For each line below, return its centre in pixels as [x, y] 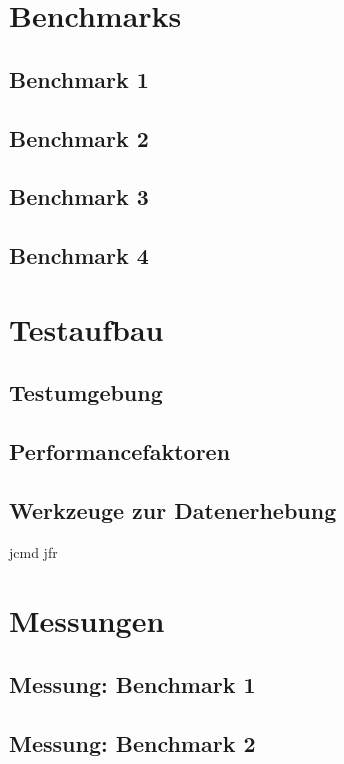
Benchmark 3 [79, 196]
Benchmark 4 [79, 255]
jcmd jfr [33, 551]
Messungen [87, 620]
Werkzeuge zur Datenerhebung [173, 509]
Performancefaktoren [120, 451]
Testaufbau [86, 328]
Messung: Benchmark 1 [132, 684]
